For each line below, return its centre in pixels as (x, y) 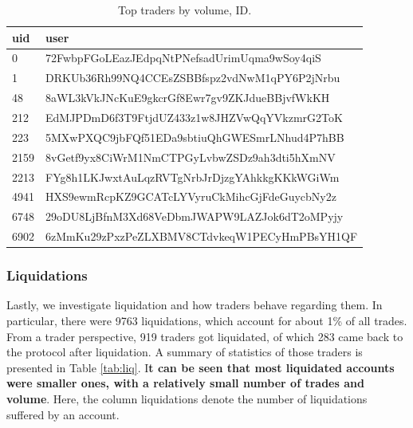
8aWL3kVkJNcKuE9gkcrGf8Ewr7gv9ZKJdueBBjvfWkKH (188, 98)
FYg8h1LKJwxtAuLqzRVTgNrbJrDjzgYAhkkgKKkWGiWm (193, 177)
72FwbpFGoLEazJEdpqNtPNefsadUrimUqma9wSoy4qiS (183, 58)
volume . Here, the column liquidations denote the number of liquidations (187, 398)
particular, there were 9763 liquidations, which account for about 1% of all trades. (207, 320)
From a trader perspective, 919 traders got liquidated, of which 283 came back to (205, 336)
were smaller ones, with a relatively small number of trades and (185, 383)
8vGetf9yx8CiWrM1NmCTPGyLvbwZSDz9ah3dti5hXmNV (191, 157)
